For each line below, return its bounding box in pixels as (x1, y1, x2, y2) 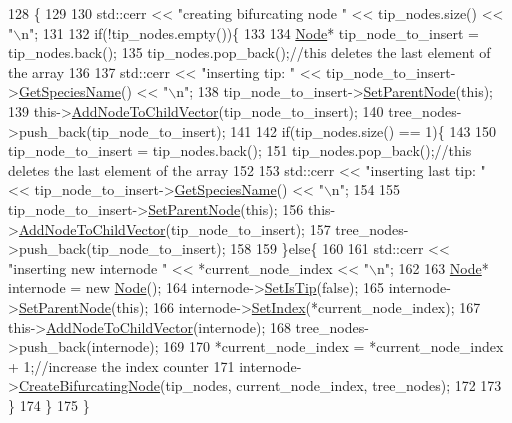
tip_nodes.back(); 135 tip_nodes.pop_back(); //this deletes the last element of (8, 42, 491, 63)
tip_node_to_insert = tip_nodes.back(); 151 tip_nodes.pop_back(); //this (8, 140, 472, 161)
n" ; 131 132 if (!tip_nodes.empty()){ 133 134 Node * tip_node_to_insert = (21, 22, 480, 43)
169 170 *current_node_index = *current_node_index (163, 336, 504, 357)
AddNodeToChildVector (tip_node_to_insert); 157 (18, 218, 331, 239)
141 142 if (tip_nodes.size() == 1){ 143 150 (230, 120, 497, 141)
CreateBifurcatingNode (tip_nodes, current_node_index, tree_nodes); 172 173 (18, 375, 502, 396)
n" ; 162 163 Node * (376, 257, 489, 278)
